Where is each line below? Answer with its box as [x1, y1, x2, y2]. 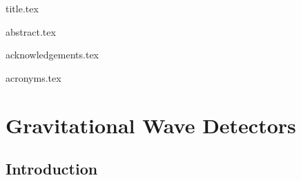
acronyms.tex [6, 70, 61, 85]
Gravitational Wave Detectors [6, 111, 296, 139]
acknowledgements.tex [6, 47, 99, 62]
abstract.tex [6, 24, 56, 38]
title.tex [6, 1, 39, 15]
